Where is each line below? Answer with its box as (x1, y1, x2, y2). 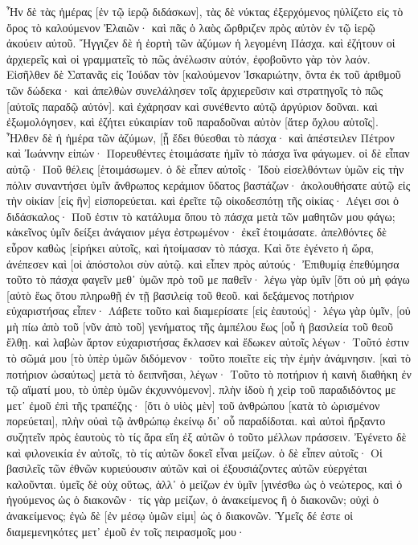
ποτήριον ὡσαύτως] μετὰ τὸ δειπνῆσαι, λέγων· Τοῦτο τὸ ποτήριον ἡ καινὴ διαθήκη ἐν (6, 365, 412, 382)
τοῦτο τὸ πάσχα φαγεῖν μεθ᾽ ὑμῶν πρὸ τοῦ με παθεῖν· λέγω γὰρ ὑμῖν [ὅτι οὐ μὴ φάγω (6, 271, 410, 288)
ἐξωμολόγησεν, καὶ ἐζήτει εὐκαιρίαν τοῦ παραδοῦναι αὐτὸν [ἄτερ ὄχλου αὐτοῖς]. (6, 113, 379, 130)
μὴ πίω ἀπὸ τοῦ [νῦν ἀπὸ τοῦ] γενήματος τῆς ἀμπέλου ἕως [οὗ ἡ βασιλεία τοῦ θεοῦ (6, 318, 393, 334)
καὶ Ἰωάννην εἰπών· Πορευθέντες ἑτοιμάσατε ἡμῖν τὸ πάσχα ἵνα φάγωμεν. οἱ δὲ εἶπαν (6, 145, 410, 162)
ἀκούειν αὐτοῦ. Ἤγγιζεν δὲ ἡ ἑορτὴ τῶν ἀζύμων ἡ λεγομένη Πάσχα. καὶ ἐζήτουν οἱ (6, 35, 395, 51)
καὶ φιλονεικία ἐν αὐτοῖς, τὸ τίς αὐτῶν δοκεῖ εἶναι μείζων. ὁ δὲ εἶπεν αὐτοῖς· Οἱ (6, 444, 383, 461)
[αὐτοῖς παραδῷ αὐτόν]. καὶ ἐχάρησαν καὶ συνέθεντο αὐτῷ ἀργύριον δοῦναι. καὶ (6, 97, 378, 114)
